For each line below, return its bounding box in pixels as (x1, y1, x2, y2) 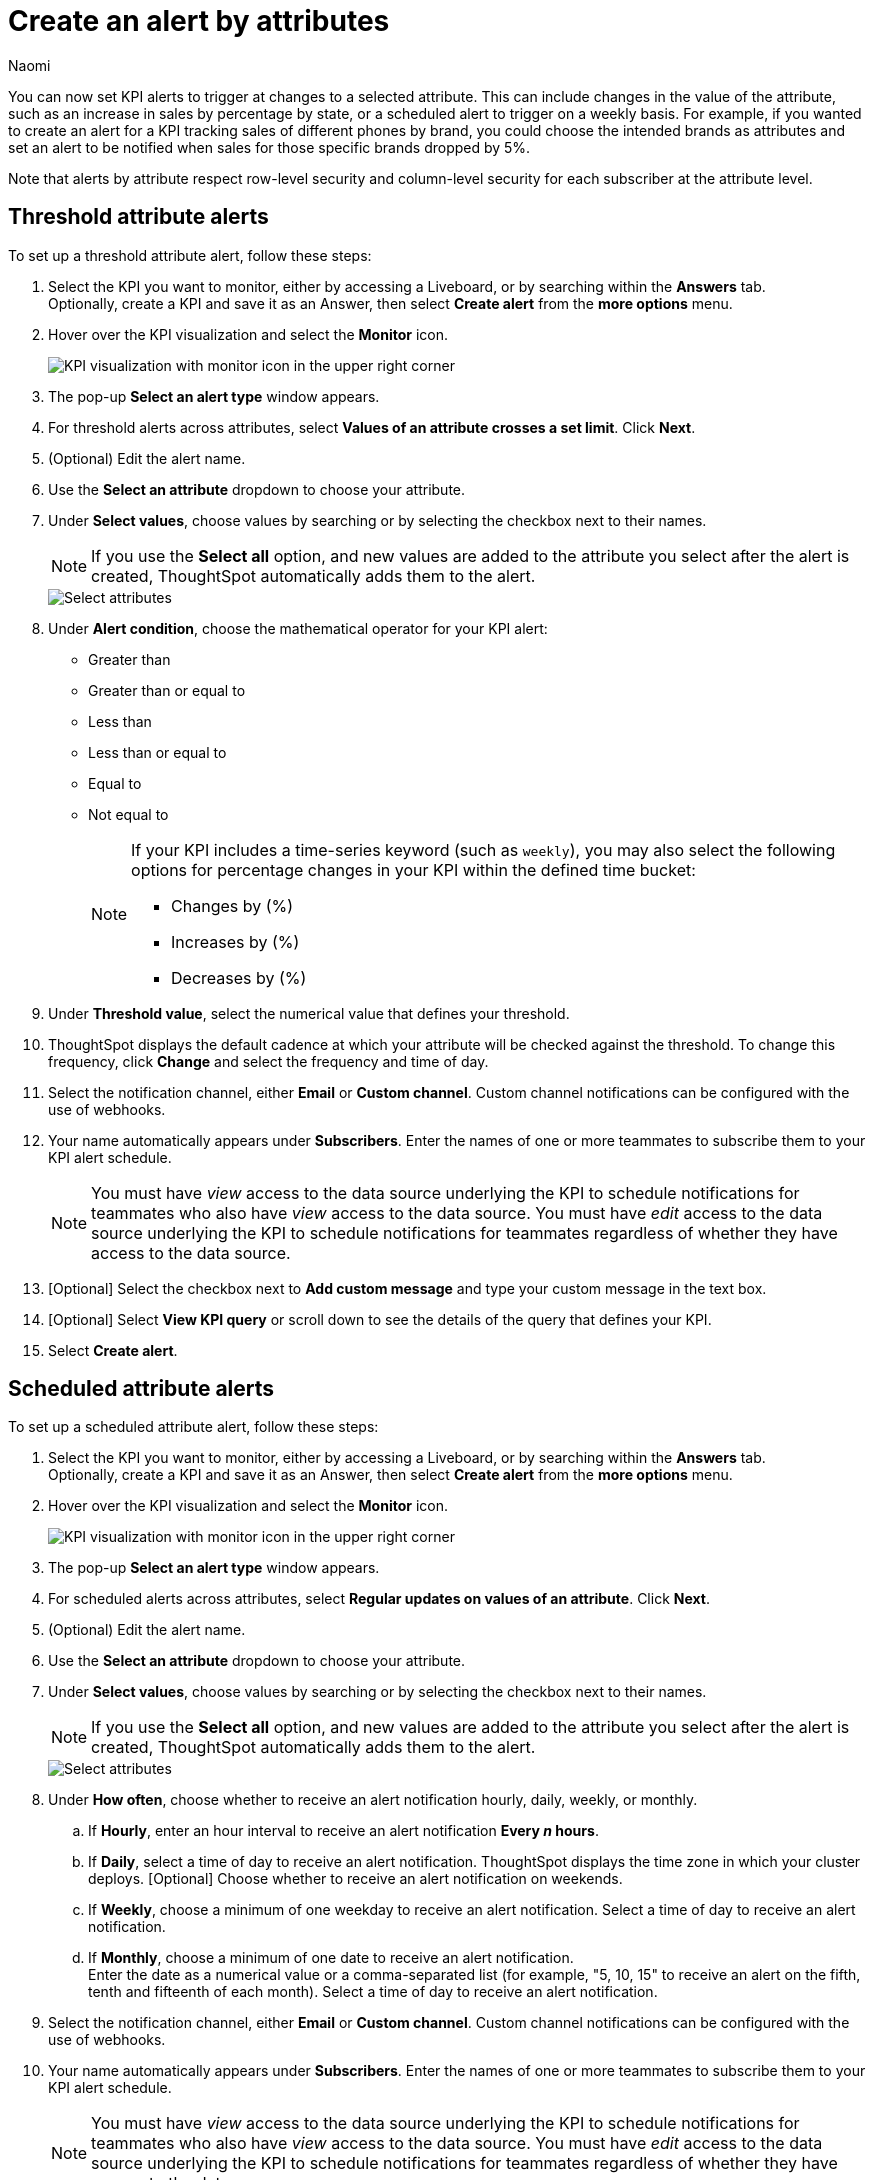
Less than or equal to (88, 743, 227, 761)
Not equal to (88, 805, 169, 823)
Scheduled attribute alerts (8, 1376, 275, 1402)
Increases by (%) (171, 931, 300, 952)
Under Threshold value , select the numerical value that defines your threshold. (48, 1004, 570, 1022)
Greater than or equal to (88, 681, 246, 699)
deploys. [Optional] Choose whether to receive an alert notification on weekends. (88, 1870, 623, 1888)
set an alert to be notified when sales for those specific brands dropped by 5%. (8, 138, 531, 156)
